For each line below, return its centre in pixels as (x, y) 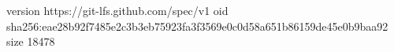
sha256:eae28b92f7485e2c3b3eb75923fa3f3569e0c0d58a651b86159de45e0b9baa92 (197, 26)
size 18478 (31, 41)
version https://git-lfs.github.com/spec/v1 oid (117, 10)
